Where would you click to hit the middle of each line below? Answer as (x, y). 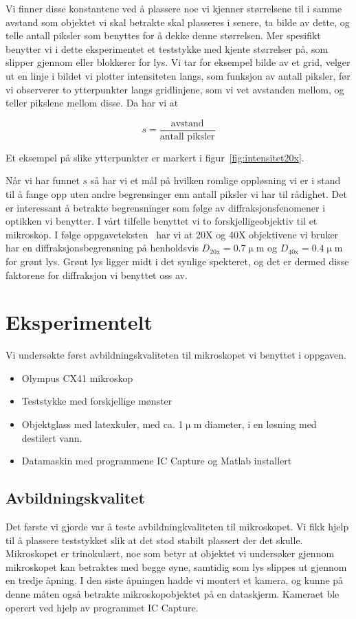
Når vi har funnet (43, 180)
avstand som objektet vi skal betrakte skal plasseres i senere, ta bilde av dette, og (178, 22)
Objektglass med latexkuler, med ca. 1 (102, 424)
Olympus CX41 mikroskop (77, 378)
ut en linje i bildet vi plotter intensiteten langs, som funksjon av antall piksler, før (178, 75)
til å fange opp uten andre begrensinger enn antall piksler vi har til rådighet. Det (176, 194)
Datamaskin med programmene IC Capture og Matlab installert (157, 461)
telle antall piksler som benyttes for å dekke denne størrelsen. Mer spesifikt (163, 35)
